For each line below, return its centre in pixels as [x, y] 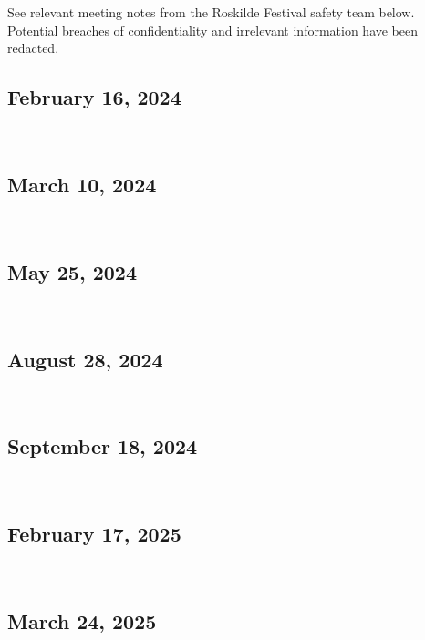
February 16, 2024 [94, 97]
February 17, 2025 [94, 534]
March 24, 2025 [82, 620]
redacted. [33, 48]
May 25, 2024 [72, 271]
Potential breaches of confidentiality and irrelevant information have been [213, 30]
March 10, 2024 [82, 184]
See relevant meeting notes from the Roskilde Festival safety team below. [211, 12]
